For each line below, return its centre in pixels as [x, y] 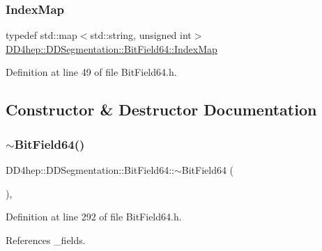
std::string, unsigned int [141, 35]
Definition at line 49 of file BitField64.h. [91, 72]
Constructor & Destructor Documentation [161, 110]
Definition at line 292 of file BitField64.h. [94, 217]
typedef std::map [41, 35]
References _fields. [46, 240]
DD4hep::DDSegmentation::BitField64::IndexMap [112, 48]
